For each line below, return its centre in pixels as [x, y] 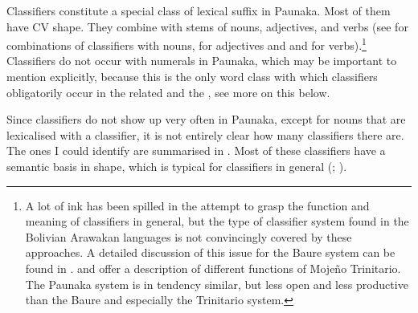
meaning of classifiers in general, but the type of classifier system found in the [217, 221]
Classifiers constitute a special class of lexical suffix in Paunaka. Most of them [199, 10]
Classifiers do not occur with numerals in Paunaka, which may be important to [202, 61]
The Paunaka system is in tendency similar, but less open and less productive [217, 284]
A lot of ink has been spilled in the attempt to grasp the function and [197, 205]
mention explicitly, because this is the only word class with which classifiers [192, 77]
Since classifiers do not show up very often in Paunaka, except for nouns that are [206, 119]
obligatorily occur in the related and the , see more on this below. [168, 92]
